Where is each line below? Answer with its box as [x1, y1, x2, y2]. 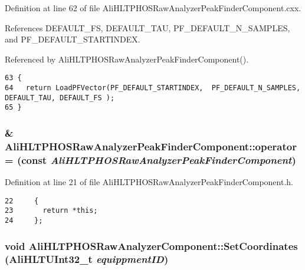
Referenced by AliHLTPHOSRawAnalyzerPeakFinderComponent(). [5, 52, 249, 65]
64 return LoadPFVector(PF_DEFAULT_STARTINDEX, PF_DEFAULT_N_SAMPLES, [5, 84, 301, 93]
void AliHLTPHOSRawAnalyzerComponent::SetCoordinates [5, 238, 298, 253]
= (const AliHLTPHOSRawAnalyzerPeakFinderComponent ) [5, 152, 296, 167]
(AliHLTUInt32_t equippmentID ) [5, 252, 169, 266]
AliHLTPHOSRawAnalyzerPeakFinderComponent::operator [5, 139, 297, 153]
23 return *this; [5, 206, 98, 215]
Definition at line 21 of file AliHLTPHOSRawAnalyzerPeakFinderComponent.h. [5, 176, 293, 188]
